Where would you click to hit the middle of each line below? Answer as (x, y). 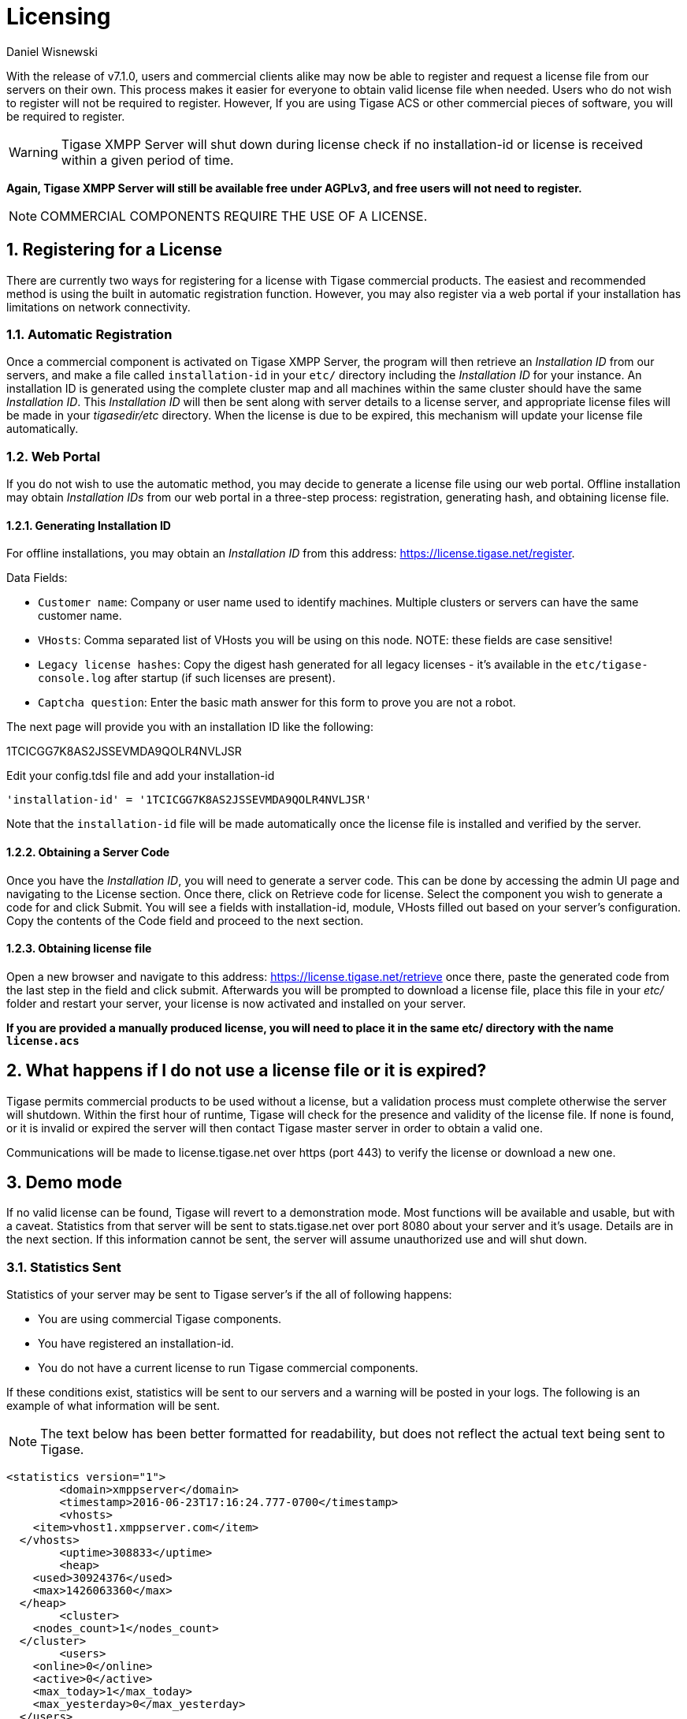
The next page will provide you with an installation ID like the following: (190, 727)
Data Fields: (37, 578)
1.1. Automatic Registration (89, 334)
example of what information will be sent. (113, 1406)
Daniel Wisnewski (52, 51)
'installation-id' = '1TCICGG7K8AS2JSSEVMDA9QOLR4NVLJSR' (189, 800)
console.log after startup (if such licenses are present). (187, 678)
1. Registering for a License (115, 250)
